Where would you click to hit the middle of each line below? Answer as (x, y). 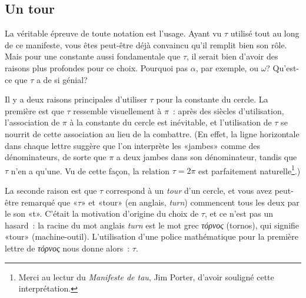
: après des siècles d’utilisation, (228, 110)
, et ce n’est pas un (239, 213)
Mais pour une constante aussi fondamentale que (93, 56)
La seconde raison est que (51, 190)
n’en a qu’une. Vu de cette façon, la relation (90, 170)
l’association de (32, 122)
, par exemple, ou (227, 67)
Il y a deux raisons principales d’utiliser (76, 99)
